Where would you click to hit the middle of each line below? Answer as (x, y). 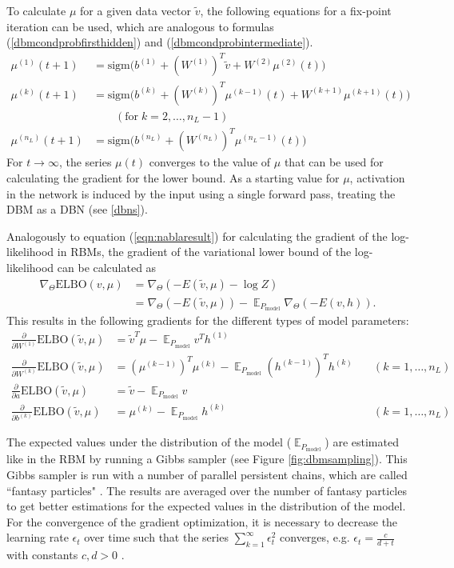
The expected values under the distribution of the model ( (149, 442)
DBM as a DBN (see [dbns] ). (77, 209)
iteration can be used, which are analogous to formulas (140, 26)
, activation (377, 178)
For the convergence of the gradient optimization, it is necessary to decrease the (202, 521)
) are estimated (362, 442)
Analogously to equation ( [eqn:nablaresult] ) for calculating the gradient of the (197, 236)
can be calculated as (107, 267)
